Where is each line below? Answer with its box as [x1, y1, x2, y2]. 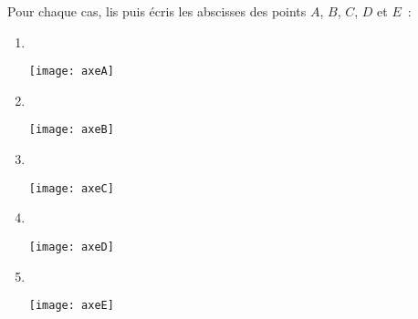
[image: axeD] [28, 240, 114, 253]
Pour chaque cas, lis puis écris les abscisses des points [7, 2, 307, 20]
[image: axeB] [28, 123, 114, 137]
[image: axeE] [28, 299, 114, 313]
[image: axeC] [28, 181, 114, 195]
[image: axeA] [28, 65, 114, 78]
